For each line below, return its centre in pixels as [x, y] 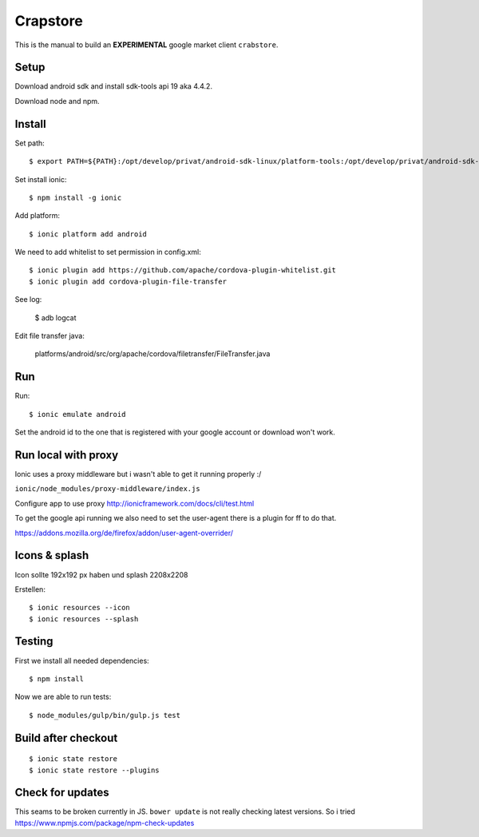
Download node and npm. [57, 101]
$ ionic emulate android [77, 414]
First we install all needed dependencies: [82, 660]
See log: [28, 299]
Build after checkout [66, 738]
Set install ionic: [41, 179]
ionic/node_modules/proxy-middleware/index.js [107, 489]
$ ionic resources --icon [80, 608]
